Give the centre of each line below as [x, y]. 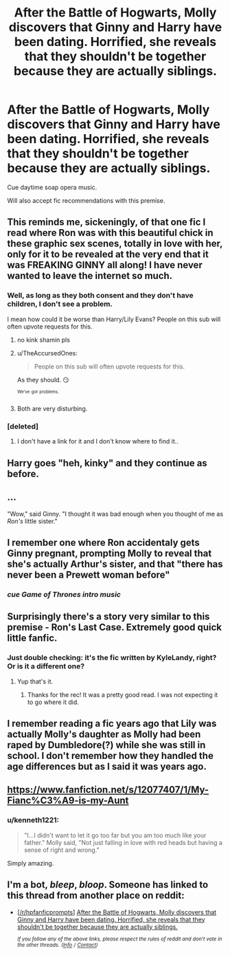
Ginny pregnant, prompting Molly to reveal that [110, 554]
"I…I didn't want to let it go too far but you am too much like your [115, 835]
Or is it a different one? [46, 666]
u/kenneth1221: [33, 820]
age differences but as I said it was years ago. [107, 767]
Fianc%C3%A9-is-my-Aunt [68, 801]
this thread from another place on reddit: [96, 896]
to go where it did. [53, 702]
